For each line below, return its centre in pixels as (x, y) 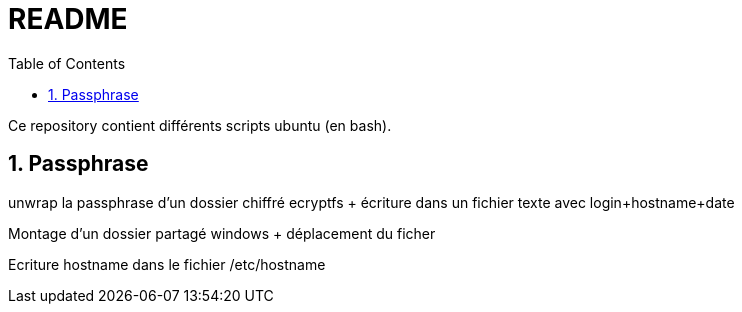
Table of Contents (67, 63)
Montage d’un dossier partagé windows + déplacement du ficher (222, 233)
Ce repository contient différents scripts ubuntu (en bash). (200, 125)
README (68, 19)
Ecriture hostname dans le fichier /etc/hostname (167, 264)
